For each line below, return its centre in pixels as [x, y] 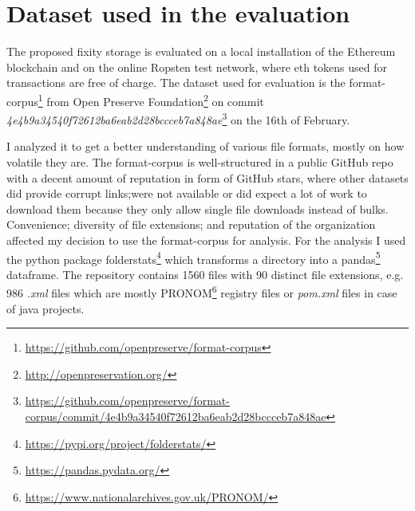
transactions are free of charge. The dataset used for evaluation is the [176, 83]
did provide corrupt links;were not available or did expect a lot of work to [187, 193]
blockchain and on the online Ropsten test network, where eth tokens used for [197, 67]
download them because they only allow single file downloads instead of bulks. [198, 208]
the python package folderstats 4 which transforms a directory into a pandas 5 [194, 257]
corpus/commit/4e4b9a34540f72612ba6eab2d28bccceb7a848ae [176, 417]
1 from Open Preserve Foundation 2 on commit [151, 100]
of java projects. [45, 308]
